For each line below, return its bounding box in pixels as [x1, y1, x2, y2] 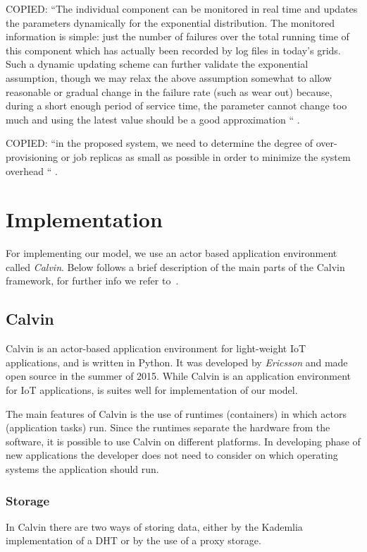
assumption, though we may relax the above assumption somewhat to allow [6, 70, 332, 85]
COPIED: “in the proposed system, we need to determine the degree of [6, 136, 313, 150]
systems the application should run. [6, 461, 159, 476]
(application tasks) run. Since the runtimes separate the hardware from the [6, 420, 330, 435]
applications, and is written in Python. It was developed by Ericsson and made [6, 354, 348, 369]
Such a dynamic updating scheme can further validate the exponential [6, 56, 309, 71]
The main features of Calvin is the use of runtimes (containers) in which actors [6, 406, 347, 421]
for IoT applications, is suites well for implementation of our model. [6, 383, 298, 397]
